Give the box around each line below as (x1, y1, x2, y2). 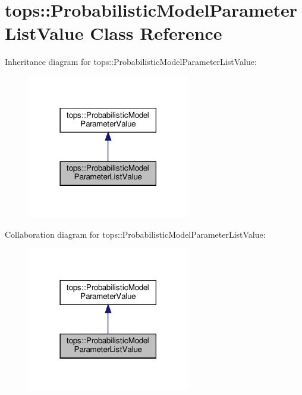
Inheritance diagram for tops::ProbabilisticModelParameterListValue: (5, 55, 257, 68)
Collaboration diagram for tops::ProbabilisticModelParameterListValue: (5, 228, 266, 240)
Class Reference (90, 21, 222, 45)
